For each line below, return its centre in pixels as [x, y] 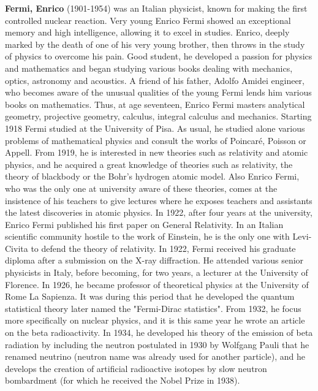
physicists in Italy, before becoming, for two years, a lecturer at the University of [157, 272]
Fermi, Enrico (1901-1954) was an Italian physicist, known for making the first [156, 8]
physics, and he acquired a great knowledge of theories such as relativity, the [149, 164]
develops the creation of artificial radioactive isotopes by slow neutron [136, 368]
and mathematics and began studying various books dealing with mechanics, [149, 68]
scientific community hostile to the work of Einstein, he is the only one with [147, 236]
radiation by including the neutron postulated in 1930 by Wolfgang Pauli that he [157, 344]
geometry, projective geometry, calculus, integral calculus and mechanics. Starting [158, 116]
